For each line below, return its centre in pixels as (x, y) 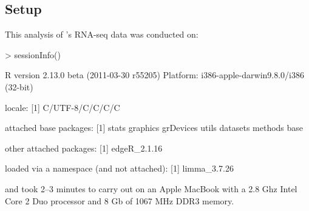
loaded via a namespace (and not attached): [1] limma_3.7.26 (119, 168)
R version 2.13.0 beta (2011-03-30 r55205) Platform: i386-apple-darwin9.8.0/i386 (154, 75)
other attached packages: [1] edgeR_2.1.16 (84, 148)
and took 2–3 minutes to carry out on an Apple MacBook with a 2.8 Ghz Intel (151, 188)
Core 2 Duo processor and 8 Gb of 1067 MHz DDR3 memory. (120, 200)
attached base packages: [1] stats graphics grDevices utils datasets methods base (154, 128)
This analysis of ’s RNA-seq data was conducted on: (102, 34)
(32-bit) (19, 86)
